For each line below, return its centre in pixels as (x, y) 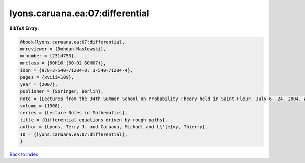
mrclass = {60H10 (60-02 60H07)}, (63, 63)
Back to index (24, 154)
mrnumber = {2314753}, (48, 56)
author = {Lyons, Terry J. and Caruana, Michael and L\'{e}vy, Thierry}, (114, 127)
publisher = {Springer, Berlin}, (62, 92)
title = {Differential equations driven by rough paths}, (94, 120)
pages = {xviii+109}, (47, 77)
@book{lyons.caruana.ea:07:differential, (72, 42)
